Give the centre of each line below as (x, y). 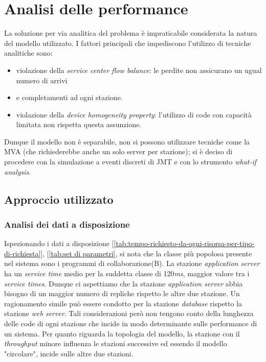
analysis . (18, 171)
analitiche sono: (28, 53)
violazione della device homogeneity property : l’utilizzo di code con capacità (134, 114)
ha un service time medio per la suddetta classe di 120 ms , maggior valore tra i (127, 273)
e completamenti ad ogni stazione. (69, 97)
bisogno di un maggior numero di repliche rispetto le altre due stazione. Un (122, 293)
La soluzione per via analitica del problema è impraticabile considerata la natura (131, 33)
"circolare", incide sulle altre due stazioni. (69, 353)
